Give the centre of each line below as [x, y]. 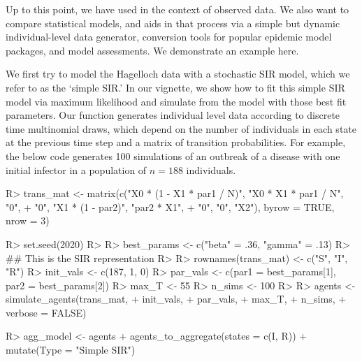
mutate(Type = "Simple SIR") [71, 350]
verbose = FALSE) [46, 312]
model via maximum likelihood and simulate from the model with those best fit [176, 101]
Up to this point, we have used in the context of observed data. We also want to [178, 9]
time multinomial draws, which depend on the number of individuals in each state [181, 128]
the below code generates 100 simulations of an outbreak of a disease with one [173, 155]
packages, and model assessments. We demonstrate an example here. [152, 50]
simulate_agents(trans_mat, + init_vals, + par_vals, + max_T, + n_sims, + [176, 299]
